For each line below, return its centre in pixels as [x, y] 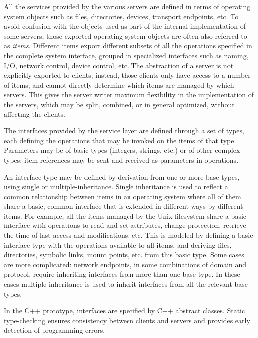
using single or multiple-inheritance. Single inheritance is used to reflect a [116, 186]
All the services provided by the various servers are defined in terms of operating [127, 6]
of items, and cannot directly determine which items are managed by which [119, 84]
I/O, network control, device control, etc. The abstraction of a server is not [119, 65]
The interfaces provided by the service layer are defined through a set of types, [124, 131]
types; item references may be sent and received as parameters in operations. [121, 160]
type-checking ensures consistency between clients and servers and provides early [127, 320]
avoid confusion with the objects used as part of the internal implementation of [125, 26]
